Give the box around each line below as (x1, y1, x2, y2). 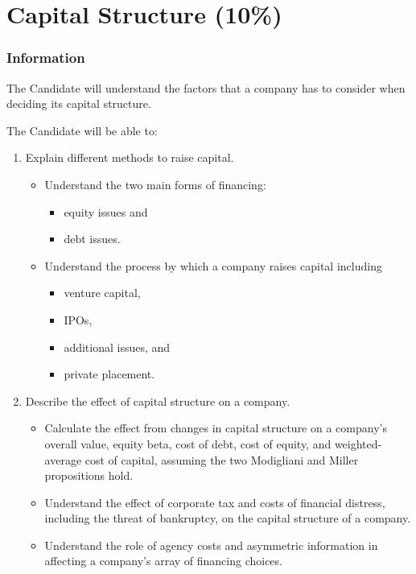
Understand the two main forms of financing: (44, 176, 266, 192)
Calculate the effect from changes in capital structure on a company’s (44, 419, 387, 436)
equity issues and (64, 203, 148, 220)
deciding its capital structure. (6, 95, 151, 112)
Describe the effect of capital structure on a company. (25, 392, 290, 409)
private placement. (64, 365, 155, 382)
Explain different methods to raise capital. (25, 149, 234, 166)
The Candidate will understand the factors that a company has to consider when (6, 79, 406, 96)
